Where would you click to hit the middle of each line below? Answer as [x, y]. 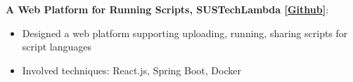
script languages [57, 47]
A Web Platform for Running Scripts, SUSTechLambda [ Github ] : [167, 9]
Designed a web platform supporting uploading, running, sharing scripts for [185, 33]
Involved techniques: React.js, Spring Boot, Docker [131, 70]
